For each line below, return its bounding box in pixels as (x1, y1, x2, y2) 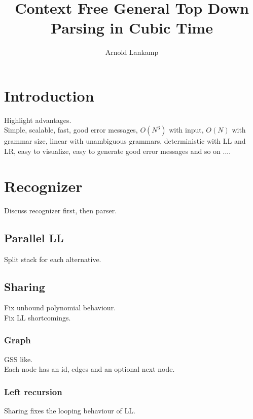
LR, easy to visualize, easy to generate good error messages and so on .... (4, 146, 231, 156)
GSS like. (4, 353, 33, 364)
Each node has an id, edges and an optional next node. (4, 364, 175, 374)
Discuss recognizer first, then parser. (4, 205, 117, 215)
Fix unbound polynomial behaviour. (4, 302, 116, 313)
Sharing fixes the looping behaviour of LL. (4, 405, 135, 416)
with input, (169, 124, 204, 135)
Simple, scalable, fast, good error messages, (4, 124, 138, 135)
